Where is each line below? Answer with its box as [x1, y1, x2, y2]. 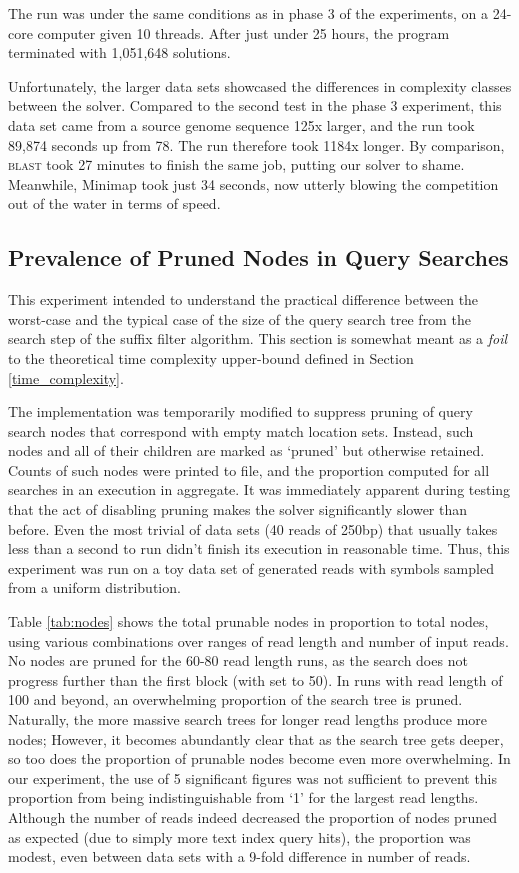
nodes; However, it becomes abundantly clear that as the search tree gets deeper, [8, 728, 504, 749]
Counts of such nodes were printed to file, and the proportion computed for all [8, 459, 490, 480]
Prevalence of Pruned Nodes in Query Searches [8, 242, 509, 273]
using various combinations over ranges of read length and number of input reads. [8, 630, 509, 651]
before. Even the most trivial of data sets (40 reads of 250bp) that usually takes [8, 518, 498, 539]
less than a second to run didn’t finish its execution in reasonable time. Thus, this [8, 538, 510, 559]
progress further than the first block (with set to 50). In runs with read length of [8, 669, 503, 690]
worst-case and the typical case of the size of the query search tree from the [8, 308, 471, 329]
